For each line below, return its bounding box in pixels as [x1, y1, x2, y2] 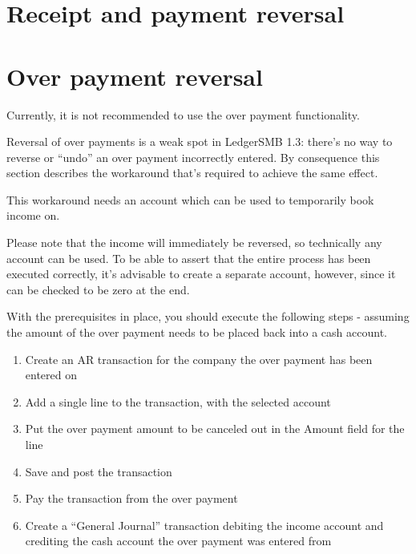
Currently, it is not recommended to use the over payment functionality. [6, 106, 360, 123]
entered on [25, 366, 78, 383]
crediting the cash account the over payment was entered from [25, 532, 332, 549]
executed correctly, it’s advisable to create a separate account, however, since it [6, 265, 396, 282]
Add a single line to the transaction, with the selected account [25, 393, 331, 410]
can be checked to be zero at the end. [6, 281, 190, 297]
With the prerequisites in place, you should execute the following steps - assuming [6, 308, 410, 325]
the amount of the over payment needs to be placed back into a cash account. [6, 324, 387, 341]
